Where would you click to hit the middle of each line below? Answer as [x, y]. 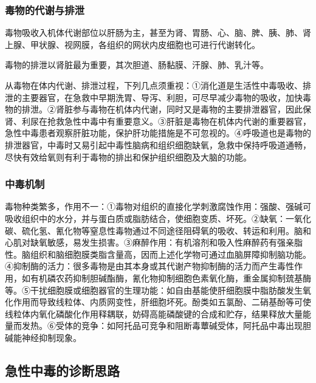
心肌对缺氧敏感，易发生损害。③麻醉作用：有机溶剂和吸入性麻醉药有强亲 [149, 242]
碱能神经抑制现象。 [43, 337]
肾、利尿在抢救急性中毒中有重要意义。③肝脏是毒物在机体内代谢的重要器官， [158, 121]
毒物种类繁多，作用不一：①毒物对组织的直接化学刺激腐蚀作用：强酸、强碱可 [158, 206]
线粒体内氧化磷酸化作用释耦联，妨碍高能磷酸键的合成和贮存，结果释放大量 [154, 313]
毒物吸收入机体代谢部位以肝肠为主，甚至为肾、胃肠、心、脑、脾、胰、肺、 [154, 33]
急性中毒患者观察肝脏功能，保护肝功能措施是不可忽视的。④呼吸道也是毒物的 [158, 133]
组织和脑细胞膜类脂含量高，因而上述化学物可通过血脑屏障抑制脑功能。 [170, 254]
